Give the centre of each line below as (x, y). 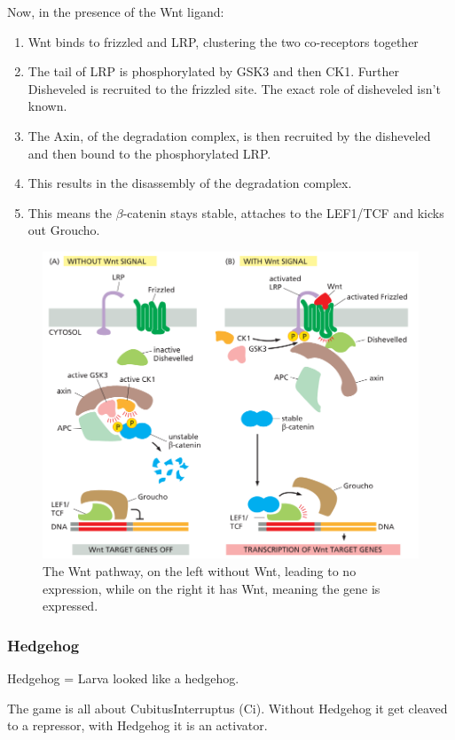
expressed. (71, 606)
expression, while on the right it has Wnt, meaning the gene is (212, 588)
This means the (70, 212)
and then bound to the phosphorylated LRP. (149, 153)
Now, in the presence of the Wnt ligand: (116, 12)
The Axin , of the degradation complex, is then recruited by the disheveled (229, 135)
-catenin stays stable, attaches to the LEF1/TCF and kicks (283, 212)
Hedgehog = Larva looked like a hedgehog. (123, 678)
